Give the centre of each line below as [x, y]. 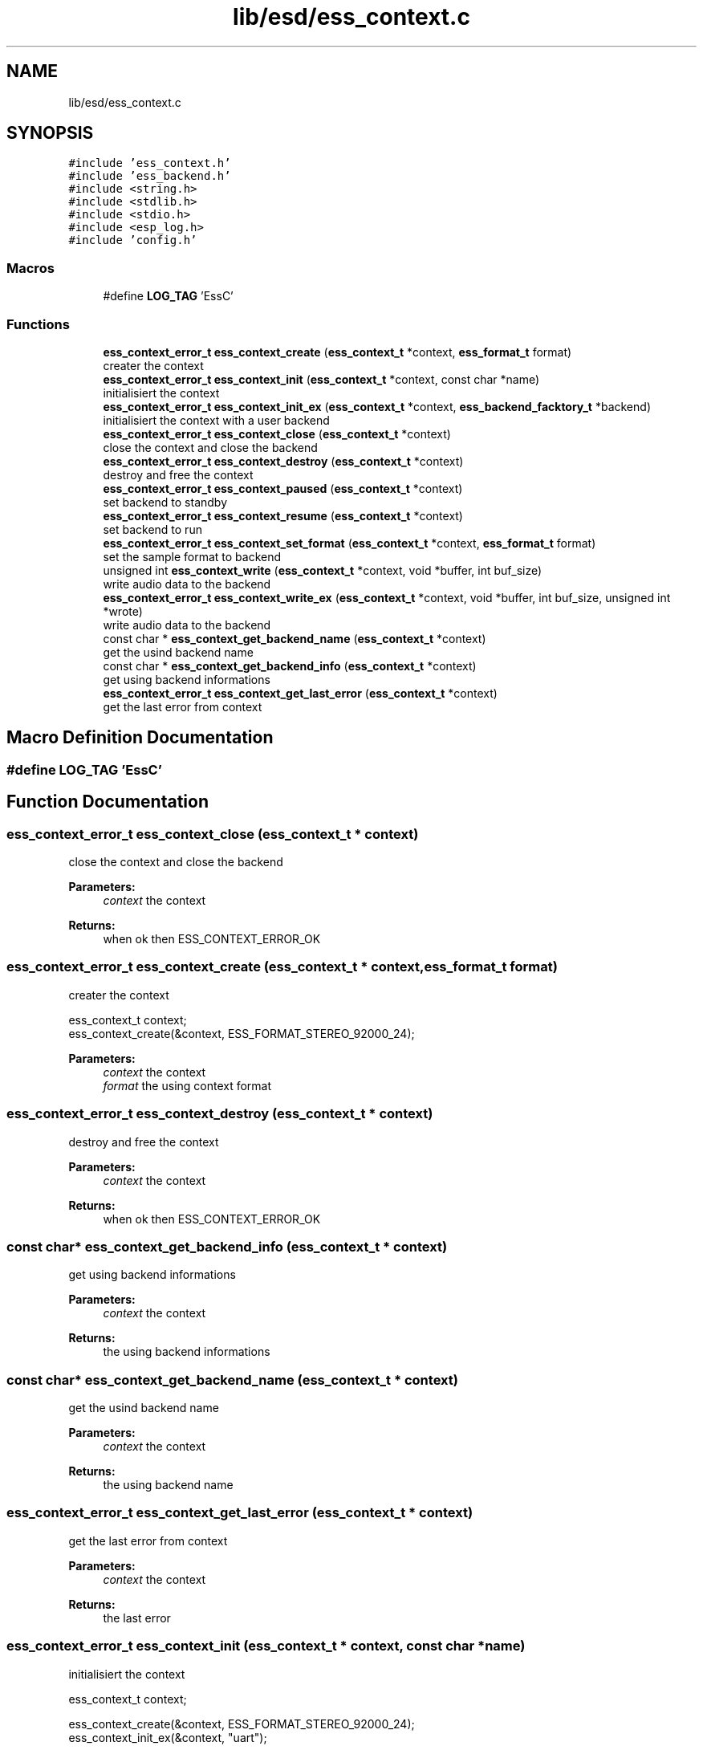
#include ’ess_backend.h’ [150, 176]
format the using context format [187, 1085]
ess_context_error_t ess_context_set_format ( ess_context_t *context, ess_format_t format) [349, 543]
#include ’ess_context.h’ [150, 163]
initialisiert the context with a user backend [216, 420]
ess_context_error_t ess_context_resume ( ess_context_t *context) [283, 515]
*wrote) [123, 611]
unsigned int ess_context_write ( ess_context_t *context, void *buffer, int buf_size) [323, 570]
